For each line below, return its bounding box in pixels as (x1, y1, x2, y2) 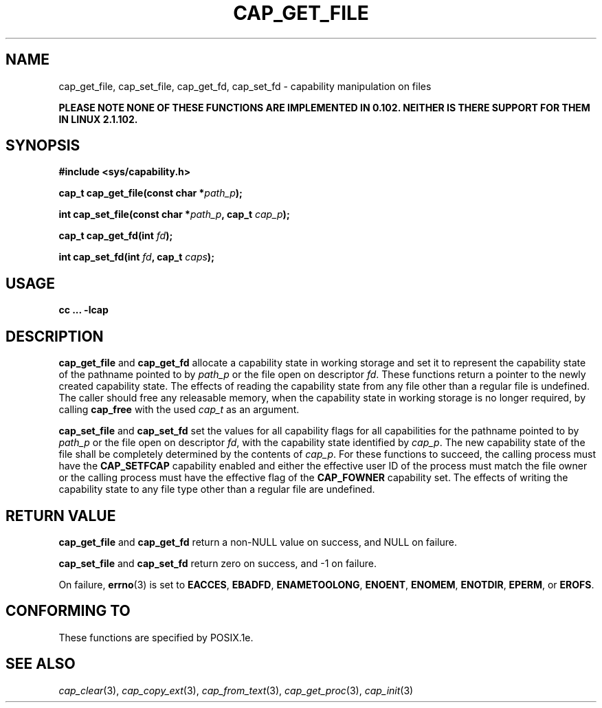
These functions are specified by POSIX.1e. (58, 631, 254, 643)
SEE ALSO (5, 655, 76, 673)
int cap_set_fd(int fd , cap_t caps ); (58, 251, 214, 263)
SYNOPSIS (5, 137, 80, 155)
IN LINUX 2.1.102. (58, 113, 138, 125)
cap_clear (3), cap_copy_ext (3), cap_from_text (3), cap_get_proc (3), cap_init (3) (58, 684, 414, 696)
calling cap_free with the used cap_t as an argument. (58, 403, 300, 416)
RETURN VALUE (5, 507, 116, 524)
